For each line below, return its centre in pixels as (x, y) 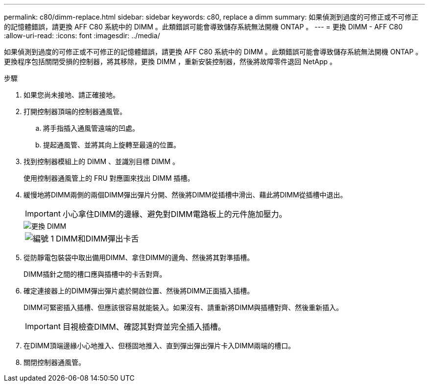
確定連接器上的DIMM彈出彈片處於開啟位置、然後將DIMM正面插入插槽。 (139, 291)
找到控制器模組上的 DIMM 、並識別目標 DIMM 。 (102, 161)
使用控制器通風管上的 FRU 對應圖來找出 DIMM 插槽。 (109, 178)
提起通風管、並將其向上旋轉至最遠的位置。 (112, 145)
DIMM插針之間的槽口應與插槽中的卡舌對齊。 (95, 274)
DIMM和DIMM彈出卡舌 (97, 239)
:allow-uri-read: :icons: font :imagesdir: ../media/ (82, 36)
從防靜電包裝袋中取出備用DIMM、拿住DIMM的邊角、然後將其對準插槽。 (139, 257)
